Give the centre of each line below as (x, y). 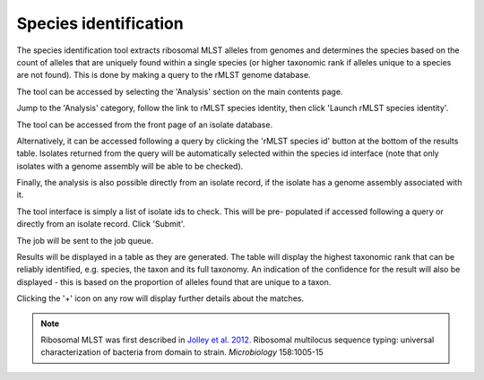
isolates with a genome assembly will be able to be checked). (130, 166)
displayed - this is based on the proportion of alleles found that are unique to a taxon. (174, 281)
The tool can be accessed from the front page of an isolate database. (145, 125)
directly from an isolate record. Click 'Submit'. (101, 224)
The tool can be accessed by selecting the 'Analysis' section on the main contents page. (180, 91)
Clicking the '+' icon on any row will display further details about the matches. (160, 298)
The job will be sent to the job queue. (85, 240)
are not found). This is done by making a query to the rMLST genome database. (164, 75)
